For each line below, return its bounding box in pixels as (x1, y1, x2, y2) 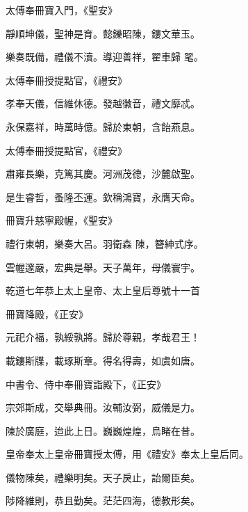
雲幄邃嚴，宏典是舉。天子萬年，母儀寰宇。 (6, 259, 200, 274)
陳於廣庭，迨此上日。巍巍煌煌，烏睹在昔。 (6, 423, 200, 438)
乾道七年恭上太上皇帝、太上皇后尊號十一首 (6, 283, 200, 298)
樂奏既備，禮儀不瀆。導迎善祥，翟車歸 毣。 (6, 49, 204, 64)
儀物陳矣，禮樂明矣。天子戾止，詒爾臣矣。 (6, 470, 200, 484)
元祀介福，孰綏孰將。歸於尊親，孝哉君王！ (6, 330, 200, 344)
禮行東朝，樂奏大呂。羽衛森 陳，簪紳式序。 (6, 236, 204, 250)
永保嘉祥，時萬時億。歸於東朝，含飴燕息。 (6, 119, 200, 134)
